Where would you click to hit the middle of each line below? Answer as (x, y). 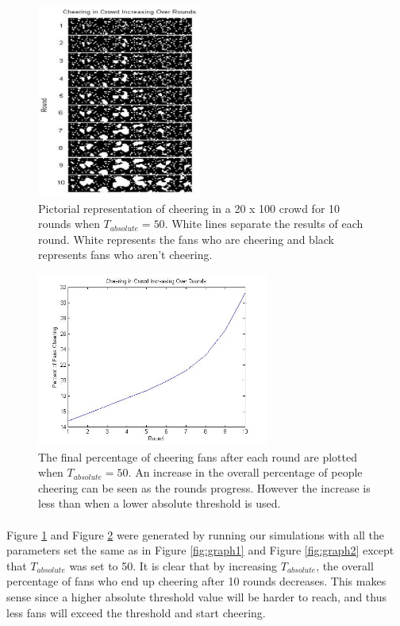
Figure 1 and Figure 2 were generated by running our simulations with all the (196, 534)
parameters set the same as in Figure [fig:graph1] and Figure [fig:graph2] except (200, 550)
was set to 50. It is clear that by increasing (173, 565)
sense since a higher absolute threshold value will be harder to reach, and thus (196, 596)
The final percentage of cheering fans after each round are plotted (198, 456)
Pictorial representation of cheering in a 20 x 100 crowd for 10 (189, 208)
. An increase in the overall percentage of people (245, 472)
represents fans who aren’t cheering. (125, 255)
